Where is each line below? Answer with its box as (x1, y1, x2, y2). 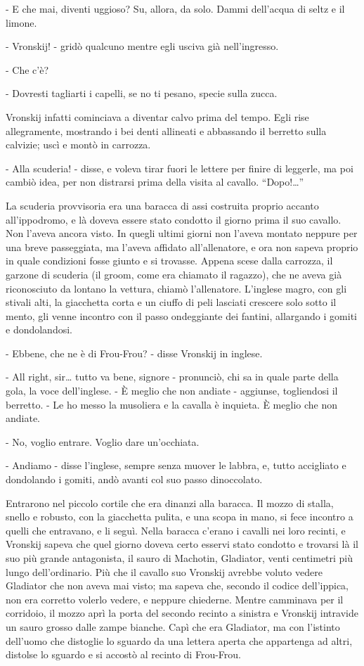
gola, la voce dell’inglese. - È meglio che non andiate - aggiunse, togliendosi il (6, 383, 338, 398)
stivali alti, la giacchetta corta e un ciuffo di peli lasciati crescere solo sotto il (6, 295, 337, 309)
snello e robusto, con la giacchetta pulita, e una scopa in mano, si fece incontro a (6, 509, 353, 524)
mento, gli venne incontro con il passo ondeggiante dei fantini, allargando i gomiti (6, 308, 357, 323)
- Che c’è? (6, 62, 49, 77)
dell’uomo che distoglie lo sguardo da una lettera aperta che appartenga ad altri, (6, 633, 353, 648)
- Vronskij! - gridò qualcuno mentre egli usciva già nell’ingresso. (6, 39, 279, 53)
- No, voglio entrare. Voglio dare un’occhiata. (6, 434, 200, 449)
